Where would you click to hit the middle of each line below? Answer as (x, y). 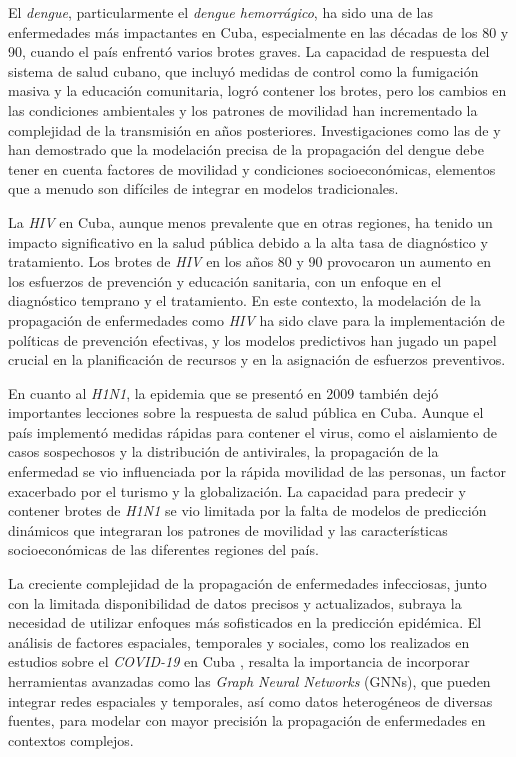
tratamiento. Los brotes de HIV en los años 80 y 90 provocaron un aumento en (250, 261)
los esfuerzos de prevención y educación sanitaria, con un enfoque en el (225, 280)
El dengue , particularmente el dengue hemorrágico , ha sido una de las (220, 12)
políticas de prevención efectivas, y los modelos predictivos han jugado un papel (252, 339)
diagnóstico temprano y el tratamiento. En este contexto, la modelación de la (244, 300)
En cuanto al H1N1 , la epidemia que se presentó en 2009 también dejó (223, 392)
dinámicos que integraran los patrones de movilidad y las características (228, 529)
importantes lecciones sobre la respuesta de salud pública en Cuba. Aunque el (246, 412)
